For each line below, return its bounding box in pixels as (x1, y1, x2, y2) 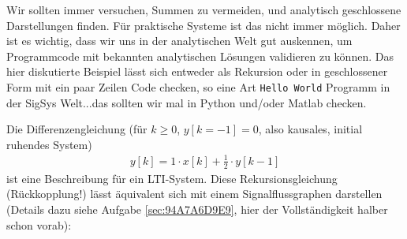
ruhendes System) (6, 136, 92, 152)
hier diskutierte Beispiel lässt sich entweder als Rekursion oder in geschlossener (6, 63, 388, 80)
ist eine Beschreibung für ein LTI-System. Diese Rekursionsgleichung (6, 170, 338, 186)
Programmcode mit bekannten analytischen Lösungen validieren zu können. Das (6, 47, 394, 64)
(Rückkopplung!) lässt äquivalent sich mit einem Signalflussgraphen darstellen (6, 185, 383, 202)
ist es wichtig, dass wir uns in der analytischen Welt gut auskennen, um (6, 32, 353, 49)
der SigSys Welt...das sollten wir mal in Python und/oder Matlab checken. (6, 94, 367, 110)
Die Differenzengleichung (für (6, 121, 147, 137)
